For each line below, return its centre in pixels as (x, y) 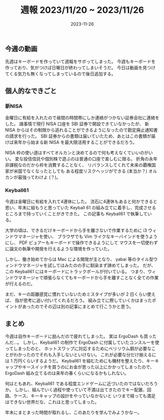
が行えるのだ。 (20, 284)
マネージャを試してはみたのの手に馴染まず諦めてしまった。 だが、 (89, 265)
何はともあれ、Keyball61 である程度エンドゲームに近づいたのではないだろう (82, 384)
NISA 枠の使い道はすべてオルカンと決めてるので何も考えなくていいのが (77, 153)
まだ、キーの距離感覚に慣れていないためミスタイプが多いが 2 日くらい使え (80, 294)
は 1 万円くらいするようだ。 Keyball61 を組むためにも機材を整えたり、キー (80, 361)
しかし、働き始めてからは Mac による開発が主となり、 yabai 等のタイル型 (79, 259)
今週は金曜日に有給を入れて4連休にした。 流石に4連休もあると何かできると (81, 201)
